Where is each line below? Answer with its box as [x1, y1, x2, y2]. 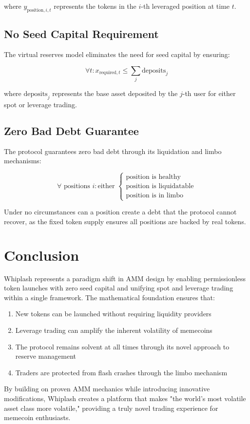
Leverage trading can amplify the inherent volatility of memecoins [15, 325, 212, 335]
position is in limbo [126, 192, 184, 199]
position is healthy [126, 173, 181, 180]
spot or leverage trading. [4, 99, 77, 109]
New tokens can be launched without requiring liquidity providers [15, 308, 212, 319]
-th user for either [182, 88, 236, 98]
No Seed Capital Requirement [4, 26, 159, 41]
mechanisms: [4, 155, 41, 166]
